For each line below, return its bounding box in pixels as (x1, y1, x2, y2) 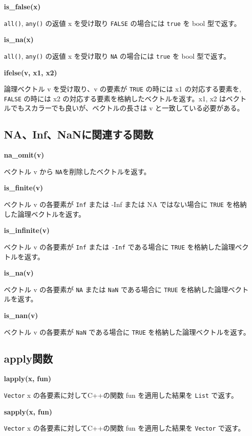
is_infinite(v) (4, 225, 50, 235)
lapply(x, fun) (4, 373, 51, 384)
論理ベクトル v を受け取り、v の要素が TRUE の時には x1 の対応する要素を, (4, 84, 241, 94)
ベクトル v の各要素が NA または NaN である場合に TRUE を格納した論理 (4, 284, 229, 294)
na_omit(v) (4, 150, 44, 160)
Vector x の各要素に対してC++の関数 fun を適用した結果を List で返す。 (4, 390, 238, 400)
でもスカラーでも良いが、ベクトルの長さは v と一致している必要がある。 (10, 103, 244, 113)
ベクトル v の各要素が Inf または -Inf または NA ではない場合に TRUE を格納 (4, 199, 247, 209)
